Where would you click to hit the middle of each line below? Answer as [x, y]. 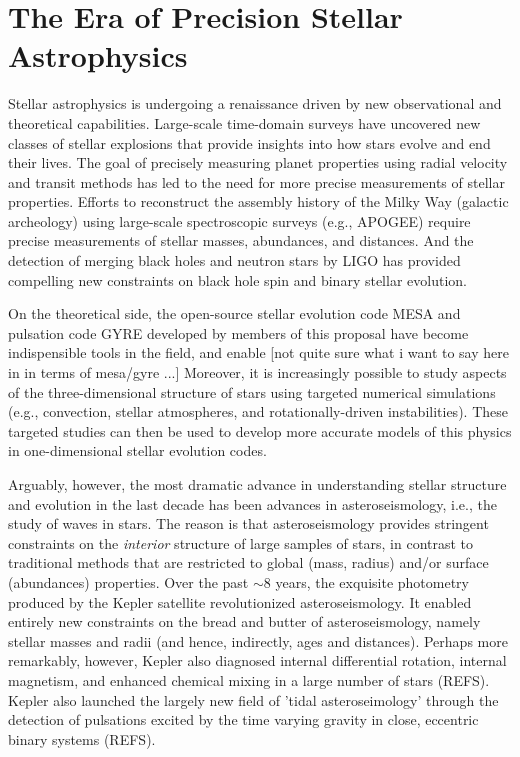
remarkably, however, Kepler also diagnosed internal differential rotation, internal [257, 660]
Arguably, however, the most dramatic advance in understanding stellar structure [257, 484]
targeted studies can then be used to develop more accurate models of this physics [260, 430]
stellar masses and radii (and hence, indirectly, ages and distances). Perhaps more [258, 640]
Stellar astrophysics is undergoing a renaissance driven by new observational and [255, 103]
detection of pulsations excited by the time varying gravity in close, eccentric [243, 719]
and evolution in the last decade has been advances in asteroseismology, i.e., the [252, 503]
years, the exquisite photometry [372, 581]
